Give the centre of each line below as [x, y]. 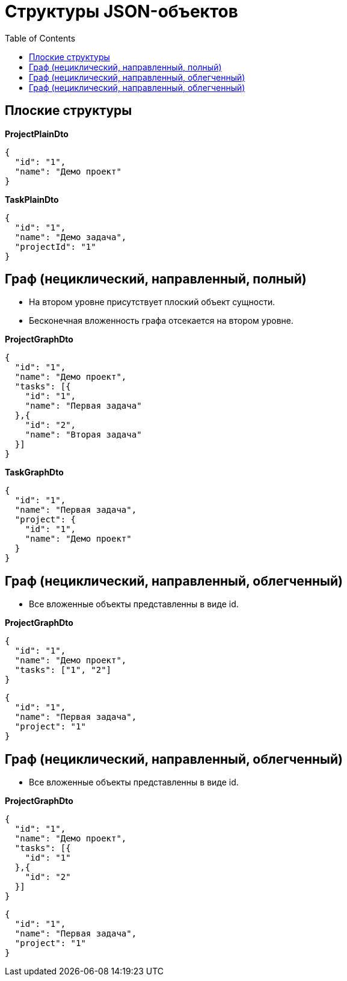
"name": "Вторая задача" [83, 435]
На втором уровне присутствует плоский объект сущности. [152, 302]
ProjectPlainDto [37, 134]
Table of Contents [40, 38]
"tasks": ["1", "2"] [63, 670]
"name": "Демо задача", [71, 237]
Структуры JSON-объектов [121, 11]
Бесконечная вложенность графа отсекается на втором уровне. [161, 321]
